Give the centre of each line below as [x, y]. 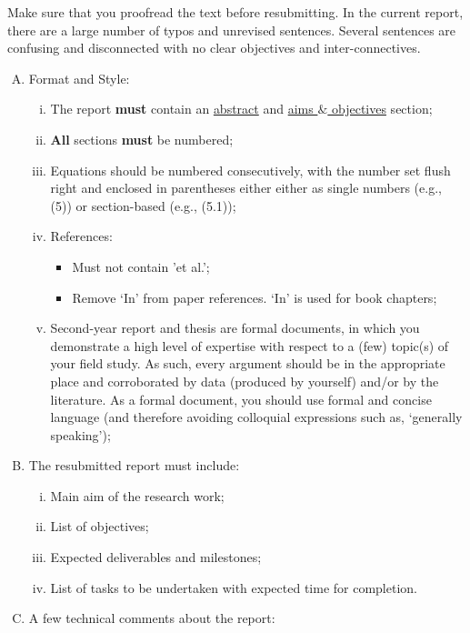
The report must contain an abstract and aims [182, 109]
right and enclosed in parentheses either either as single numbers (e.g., [246, 188]
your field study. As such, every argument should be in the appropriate [248, 363]
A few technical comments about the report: [152, 618]
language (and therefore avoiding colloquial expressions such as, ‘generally [256, 417]
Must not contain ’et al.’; [141, 266]
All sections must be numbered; [142, 139]
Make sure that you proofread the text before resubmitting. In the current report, [235, 12]
